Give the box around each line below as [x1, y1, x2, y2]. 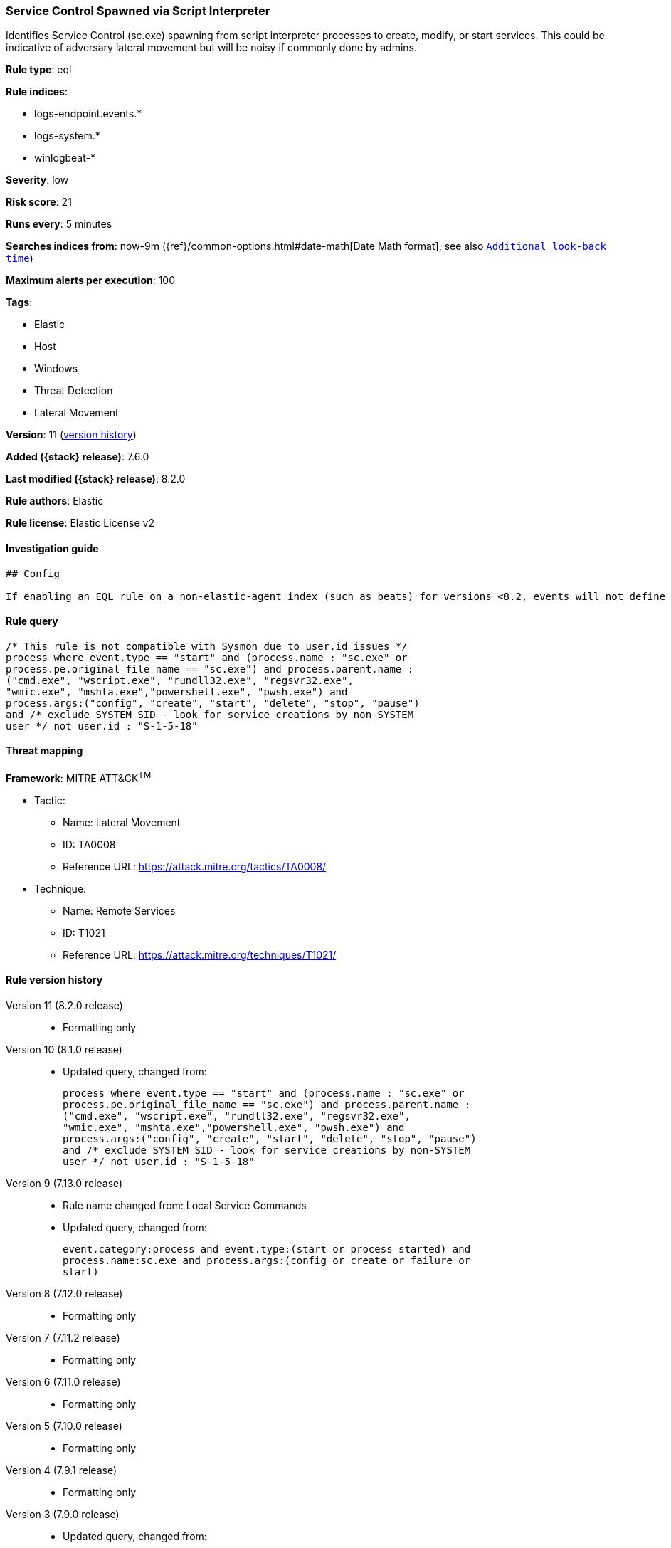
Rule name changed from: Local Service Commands [63, 1199, 307, 1211]
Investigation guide [6, 542, 99, 554]
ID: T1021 [63, 926, 105, 939]
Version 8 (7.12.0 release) [6, 1287, 123, 1300]
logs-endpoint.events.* [34, 107, 142, 120]
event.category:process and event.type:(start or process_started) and [63, 1243, 471, 1255]
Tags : [6, 296, 33, 309]
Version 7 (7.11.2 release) [6, 1331, 120, 1344]
